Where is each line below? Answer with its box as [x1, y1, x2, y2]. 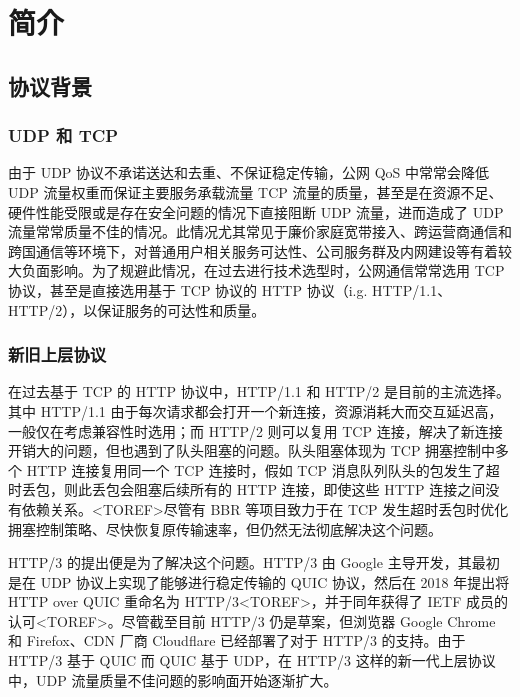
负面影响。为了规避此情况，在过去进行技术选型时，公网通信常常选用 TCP [21, 260, 505, 281]
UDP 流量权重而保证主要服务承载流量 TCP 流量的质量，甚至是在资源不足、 [8, 181, 503, 202]
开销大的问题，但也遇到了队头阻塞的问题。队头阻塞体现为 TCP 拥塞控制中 [8, 440, 496, 461]
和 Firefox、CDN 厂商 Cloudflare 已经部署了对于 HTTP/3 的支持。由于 [8, 630, 466, 651]
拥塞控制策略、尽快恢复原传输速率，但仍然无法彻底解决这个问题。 [8, 518, 442, 539]
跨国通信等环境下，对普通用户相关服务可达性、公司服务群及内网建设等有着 [8, 240, 498, 261]
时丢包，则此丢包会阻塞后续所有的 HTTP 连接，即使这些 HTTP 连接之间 [8, 479, 486, 500]
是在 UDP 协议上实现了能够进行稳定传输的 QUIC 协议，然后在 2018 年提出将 [8, 571, 510, 592]
